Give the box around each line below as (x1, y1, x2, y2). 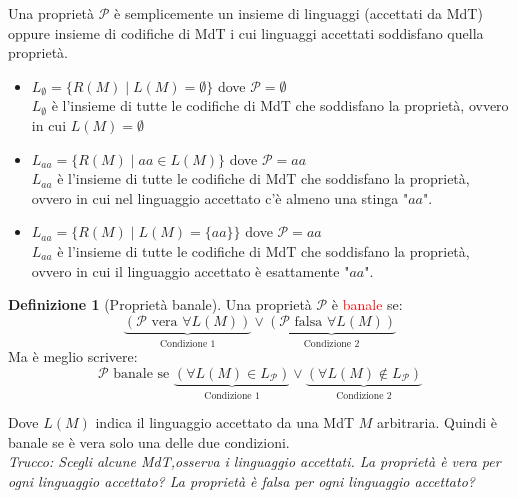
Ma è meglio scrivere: (8, 346, 138, 367)
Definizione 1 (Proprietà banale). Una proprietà (8, 294, 312, 315)
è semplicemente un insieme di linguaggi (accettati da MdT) (114, 3, 483, 23)
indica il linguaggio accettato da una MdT (95, 412, 355, 433)
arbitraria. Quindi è (377, 412, 497, 433)
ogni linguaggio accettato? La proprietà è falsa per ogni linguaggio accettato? (8, 470, 475, 491)
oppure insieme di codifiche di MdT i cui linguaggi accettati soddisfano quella (8, 22, 484, 43)
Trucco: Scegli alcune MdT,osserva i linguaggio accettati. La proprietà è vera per (8, 451, 501, 472)
